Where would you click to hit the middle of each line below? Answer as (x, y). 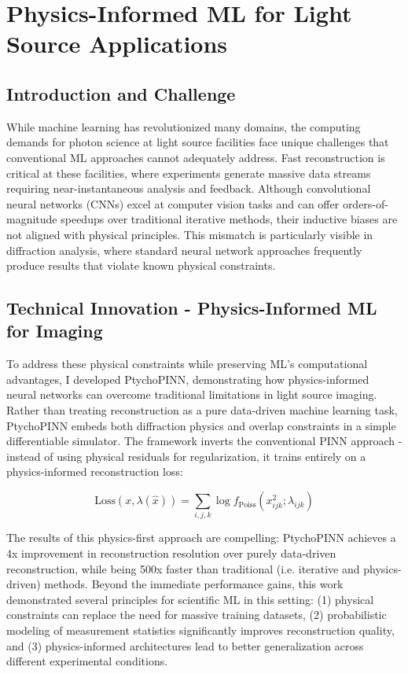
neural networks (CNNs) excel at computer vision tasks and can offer (173, 203)
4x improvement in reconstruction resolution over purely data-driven (171, 552)
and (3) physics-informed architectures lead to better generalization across (185, 645)
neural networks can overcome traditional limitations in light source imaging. (192, 394)
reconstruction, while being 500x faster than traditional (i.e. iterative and (183, 568)
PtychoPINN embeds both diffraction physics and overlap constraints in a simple (201, 425)
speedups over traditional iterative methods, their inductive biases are (229, 219)
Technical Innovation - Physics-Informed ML (192, 308)
